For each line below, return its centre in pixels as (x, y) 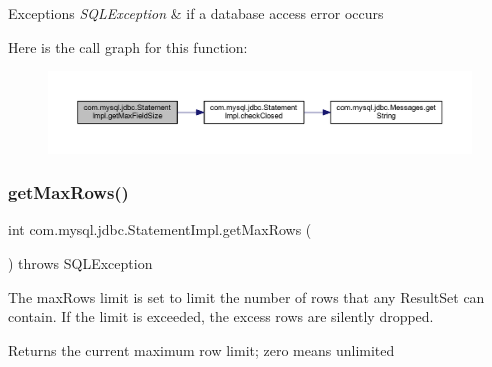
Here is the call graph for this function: (128, 46)
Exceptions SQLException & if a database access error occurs (196, 13)
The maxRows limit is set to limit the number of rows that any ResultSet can (246, 296)
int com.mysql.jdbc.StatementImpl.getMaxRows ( (160, 229)
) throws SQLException (80, 262)
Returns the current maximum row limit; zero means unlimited (201, 349)
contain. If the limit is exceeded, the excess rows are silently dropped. (221, 316)
